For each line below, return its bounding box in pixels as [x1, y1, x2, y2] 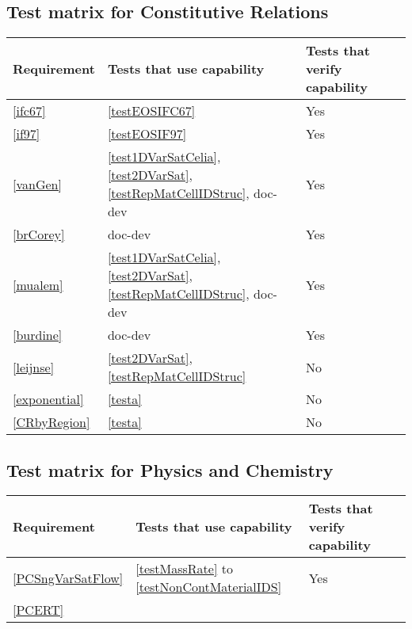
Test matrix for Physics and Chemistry [6, 457, 334, 482]
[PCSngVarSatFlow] [13, 568, 124, 587]
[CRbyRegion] [13, 413, 90, 432]
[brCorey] [13, 225, 65, 244]
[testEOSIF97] [107, 124, 187, 143]
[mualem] [13, 275, 63, 294]
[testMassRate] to [135, 559, 233, 578]
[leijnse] [13, 357, 55, 376]
